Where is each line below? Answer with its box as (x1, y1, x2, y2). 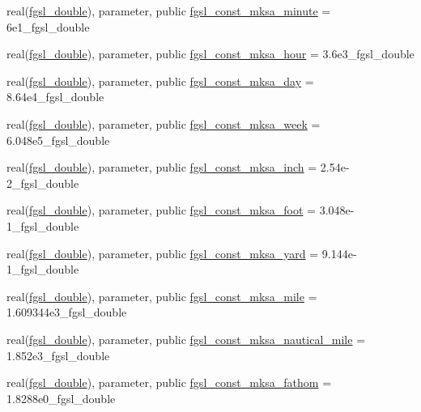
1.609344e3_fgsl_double (6, 304, 127, 321)
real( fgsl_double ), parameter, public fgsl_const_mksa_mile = (6, 287, 317, 304)
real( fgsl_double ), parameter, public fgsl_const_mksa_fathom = (6, 374, 332, 391)
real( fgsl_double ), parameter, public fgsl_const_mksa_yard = (6, 244, 319, 261)
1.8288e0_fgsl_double (6, 389, 116, 406)
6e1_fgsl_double (6, 18, 90, 35)
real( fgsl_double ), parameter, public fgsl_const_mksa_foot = (6, 202, 316, 219)
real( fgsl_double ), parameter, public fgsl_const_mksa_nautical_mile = (6, 330, 366, 347)
